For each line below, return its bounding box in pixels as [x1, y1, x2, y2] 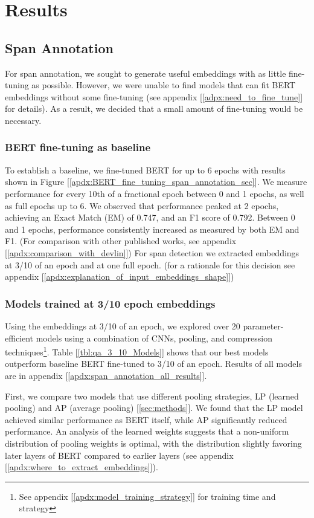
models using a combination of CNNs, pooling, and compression [36, 331, 272, 344]
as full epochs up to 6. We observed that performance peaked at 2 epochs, [5, 199, 279, 212]
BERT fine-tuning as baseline [5, 140, 151, 155]
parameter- [243, 319, 284, 332]
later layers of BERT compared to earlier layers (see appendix [5, 448, 234, 461]
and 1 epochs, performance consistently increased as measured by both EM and [5, 222, 300, 235]
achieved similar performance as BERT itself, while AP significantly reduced [5, 413, 287, 426]
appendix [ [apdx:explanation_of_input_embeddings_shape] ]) [5, 270, 234, 283]
